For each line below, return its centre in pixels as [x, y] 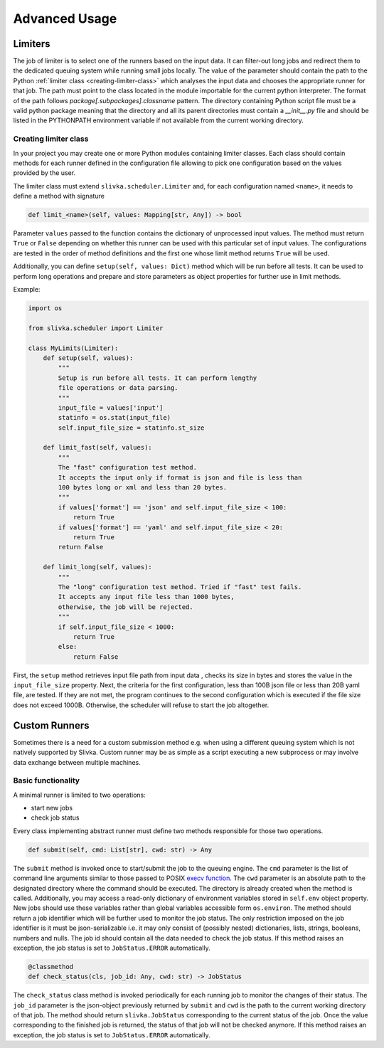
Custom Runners [51, 725]
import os [45, 308]
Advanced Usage [65, 18]
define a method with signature [59, 196]
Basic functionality [47, 780]
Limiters [32, 44]
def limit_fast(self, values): [97, 448]
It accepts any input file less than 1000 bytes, [146, 597]
